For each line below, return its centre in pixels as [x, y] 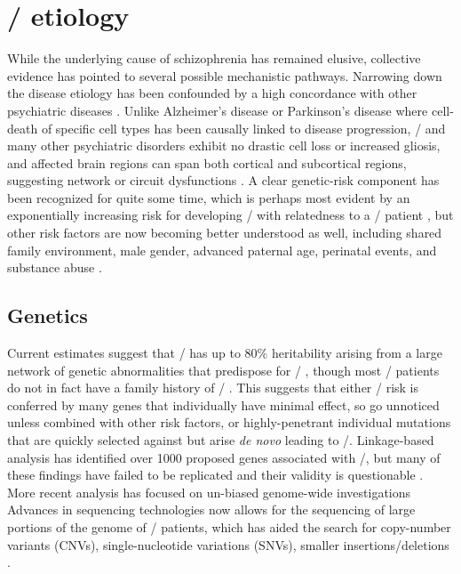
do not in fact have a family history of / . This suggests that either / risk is [213, 388]
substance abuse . [55, 267]
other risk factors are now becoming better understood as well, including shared [225, 233]
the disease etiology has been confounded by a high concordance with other [212, 93]
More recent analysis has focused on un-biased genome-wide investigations [209, 492]
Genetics [48, 315]
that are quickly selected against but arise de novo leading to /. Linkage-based [221, 440]
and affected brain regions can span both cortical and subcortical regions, [207, 162]
